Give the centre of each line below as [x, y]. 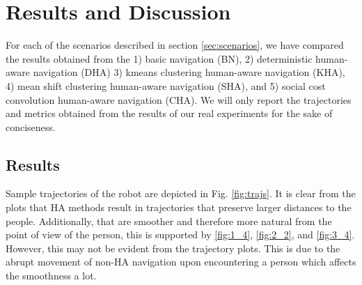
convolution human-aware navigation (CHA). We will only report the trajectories [179, 99]
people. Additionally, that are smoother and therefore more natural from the [169, 221]
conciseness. [31, 126]
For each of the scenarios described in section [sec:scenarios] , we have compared [175, 45]
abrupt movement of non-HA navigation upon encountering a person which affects [181, 262]
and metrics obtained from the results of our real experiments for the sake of [169, 113]
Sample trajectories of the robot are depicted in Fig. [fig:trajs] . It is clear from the [181, 193]
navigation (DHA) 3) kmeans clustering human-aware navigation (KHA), [189, 72]
